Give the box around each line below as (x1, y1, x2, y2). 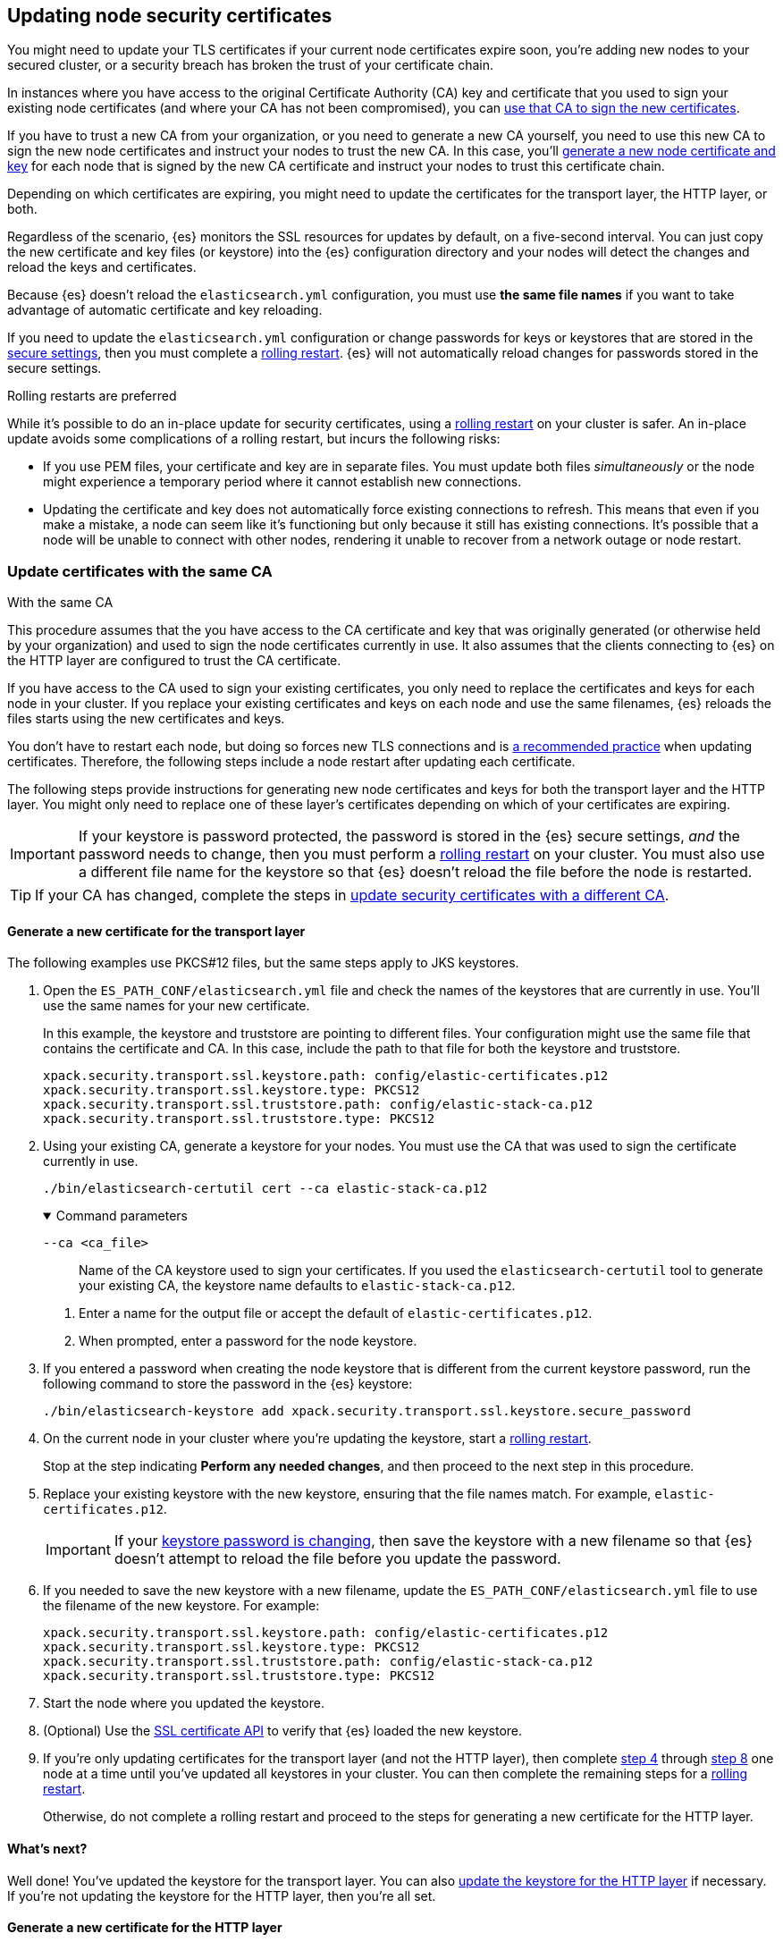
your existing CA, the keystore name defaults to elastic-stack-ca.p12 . (79, 1278, 516, 1294)
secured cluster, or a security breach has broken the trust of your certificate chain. (7, 57, 493, 73)
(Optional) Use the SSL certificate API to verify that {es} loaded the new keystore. (43, 1723, 523, 1739)
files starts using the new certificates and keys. (7, 711, 285, 727)
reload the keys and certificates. (7, 259, 197, 275)
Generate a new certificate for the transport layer (7, 923, 306, 939)
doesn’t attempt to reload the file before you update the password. (114, 1549, 561, 1568)
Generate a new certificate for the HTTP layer (7, 1920, 282, 1936)
